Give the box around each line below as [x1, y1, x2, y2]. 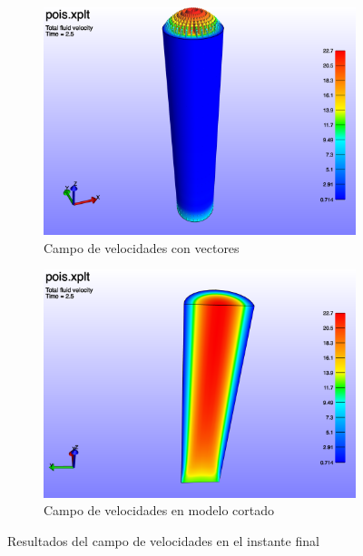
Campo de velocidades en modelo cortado [44, 501, 275, 520]
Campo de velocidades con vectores [44, 238, 240, 257]
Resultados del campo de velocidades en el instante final [7, 531, 319, 550]
